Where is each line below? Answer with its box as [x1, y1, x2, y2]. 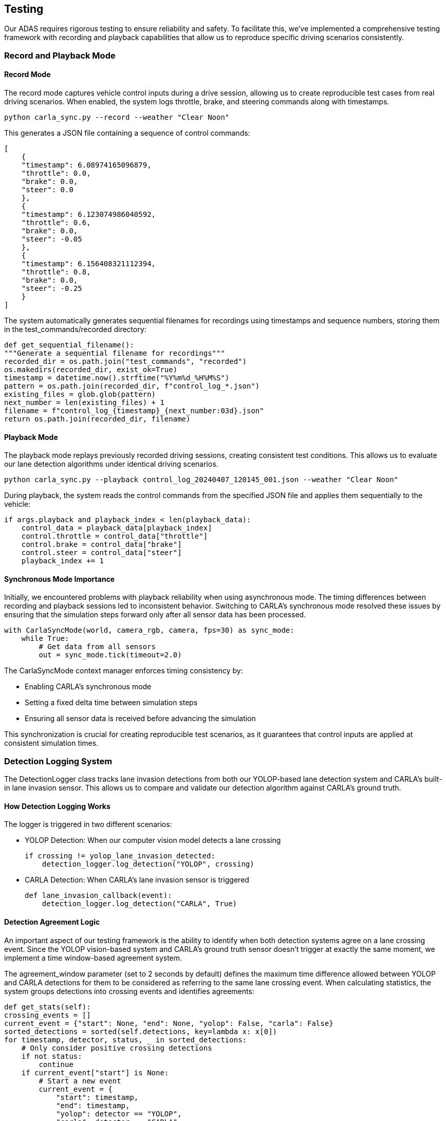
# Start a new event [39, 1076, 121, 1085]
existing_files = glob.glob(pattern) [4, 390, 156, 399]
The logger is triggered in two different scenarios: [4, 820, 172, 829]
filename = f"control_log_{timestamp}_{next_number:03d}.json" [4, 407, 264, 415]
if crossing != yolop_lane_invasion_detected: [25, 852, 215, 860]
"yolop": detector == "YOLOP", [56, 1109, 182, 1118]
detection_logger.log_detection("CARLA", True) [42, 899, 237, 908]
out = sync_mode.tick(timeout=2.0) [39, 651, 182, 659]
